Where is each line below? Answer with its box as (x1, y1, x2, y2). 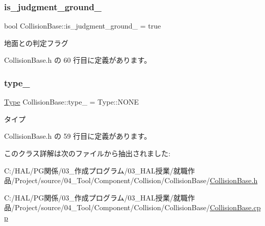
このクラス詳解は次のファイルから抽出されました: (4, 148, 171, 158)
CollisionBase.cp (209, 202, 261, 213)
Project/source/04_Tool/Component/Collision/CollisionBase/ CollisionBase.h (14, 175, 258, 186)
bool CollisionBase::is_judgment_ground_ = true (4, 20, 161, 31)
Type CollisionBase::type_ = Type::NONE (4, 96, 139, 107)
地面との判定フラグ (4, 37, 68, 48)
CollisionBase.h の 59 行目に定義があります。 (4, 131, 151, 141)
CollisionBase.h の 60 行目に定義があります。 (4, 55, 151, 65)
